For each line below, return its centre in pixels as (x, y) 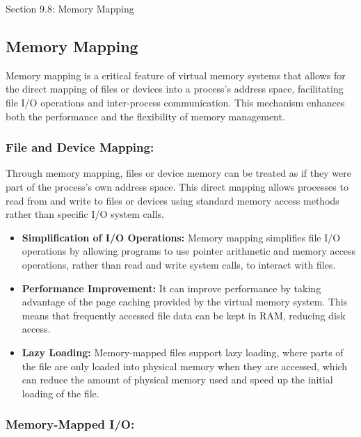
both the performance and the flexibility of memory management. (145, 116)
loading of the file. (61, 393)
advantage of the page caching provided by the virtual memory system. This (185, 302)
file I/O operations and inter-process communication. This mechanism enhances (175, 102)
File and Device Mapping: (80, 147)
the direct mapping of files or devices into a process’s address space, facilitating (175, 89)
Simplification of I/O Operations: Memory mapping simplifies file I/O (181, 237)
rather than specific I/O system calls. (85, 214)
